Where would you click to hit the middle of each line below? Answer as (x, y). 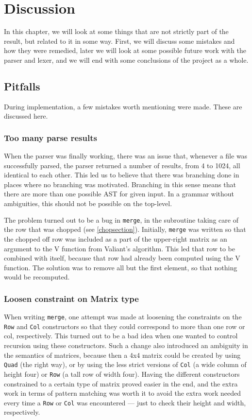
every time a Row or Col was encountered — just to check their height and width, (125, 402)
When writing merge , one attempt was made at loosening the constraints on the (123, 317)
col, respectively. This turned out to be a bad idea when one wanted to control (121, 336)
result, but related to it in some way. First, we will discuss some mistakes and (119, 41)
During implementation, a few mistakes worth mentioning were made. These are (123, 106)
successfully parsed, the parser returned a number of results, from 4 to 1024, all (122, 165)
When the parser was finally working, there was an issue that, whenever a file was (126, 156)
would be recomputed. (37, 277)
